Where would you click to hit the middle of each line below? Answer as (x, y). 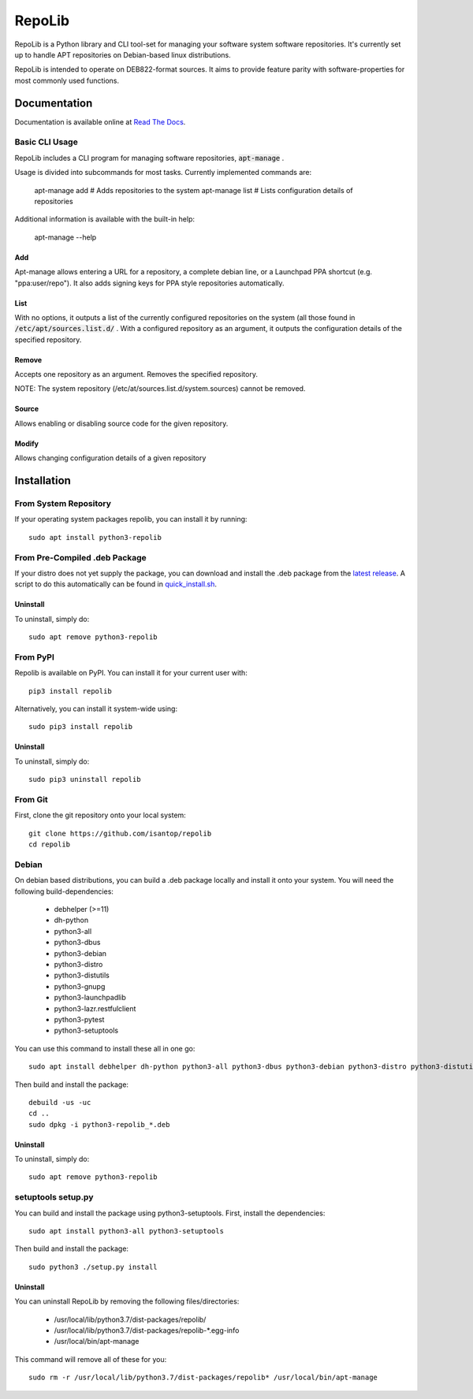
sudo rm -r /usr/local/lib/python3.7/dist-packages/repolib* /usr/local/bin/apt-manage (203, 1378)
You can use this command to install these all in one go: (105, 1048)
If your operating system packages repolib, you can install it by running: (131, 519)
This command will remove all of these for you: (91, 1359)
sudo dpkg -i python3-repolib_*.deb (99, 1124)
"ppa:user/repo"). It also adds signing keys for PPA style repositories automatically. (149, 283)
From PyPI (35, 657)
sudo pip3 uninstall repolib (85, 779)
